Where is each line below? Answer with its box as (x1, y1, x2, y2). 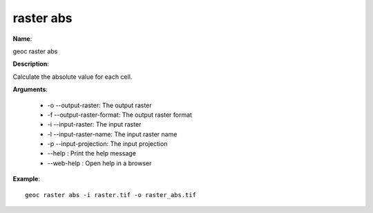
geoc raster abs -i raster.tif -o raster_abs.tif (25, 191, 197, 198)
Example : (12, 175, 41, 183)
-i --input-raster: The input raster (47, 120, 142, 129)
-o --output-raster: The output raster (47, 101, 152, 109)
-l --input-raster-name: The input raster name (47, 130, 178, 138)
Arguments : (12, 85, 48, 93)
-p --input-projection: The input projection (47, 140, 168, 148)
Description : (12, 59, 50, 68)
